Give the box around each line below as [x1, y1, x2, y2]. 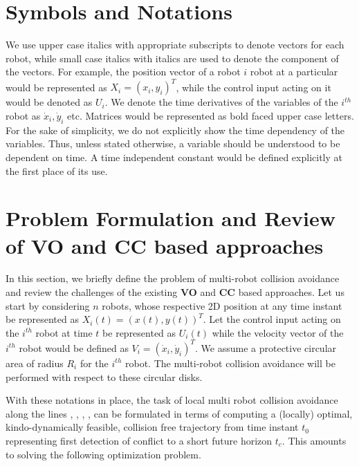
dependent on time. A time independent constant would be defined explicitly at [6, 149, 342, 164]
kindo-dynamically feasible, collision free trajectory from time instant [6, 420, 299, 434]
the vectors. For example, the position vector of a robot [6, 64, 241, 79]
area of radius [6, 355, 64, 370]
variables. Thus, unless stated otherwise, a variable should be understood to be [6, 136, 340, 151]
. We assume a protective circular [195, 340, 337, 355]
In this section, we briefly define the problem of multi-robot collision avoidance [6, 271, 340, 286]
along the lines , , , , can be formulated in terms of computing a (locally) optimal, [6, 406, 353, 420]
